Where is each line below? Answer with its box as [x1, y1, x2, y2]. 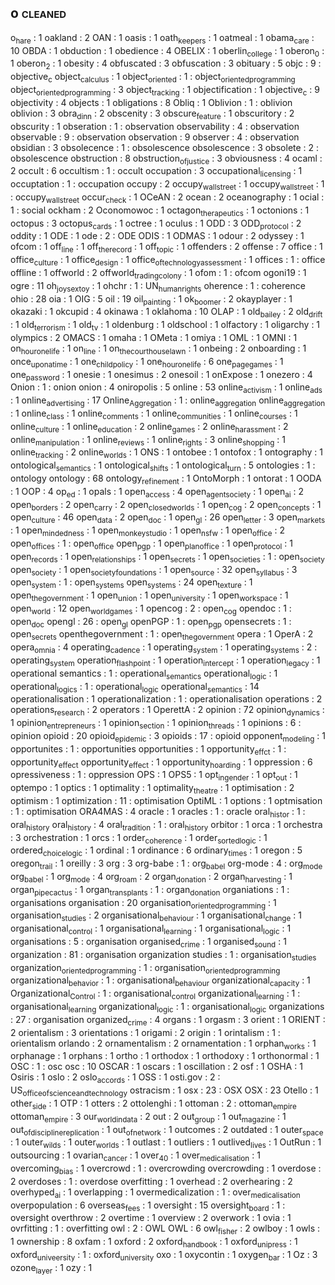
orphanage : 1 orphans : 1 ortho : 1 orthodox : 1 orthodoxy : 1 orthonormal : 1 [10, 1050, 320, 1062]
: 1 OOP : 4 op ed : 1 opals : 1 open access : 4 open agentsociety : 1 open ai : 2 [10, 485, 305, 500]
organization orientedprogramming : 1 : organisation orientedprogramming [10, 961, 281, 976]
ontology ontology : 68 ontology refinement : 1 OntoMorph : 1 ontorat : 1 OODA [10, 472, 322, 486]
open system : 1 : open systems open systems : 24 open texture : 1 [10, 576, 253, 591]
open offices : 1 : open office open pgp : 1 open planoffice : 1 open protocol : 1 [10, 537, 293, 551]
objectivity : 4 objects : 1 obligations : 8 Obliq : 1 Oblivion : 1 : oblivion [10, 96, 293, 108]
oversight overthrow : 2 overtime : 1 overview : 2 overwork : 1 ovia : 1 [10, 1212, 292, 1224]
